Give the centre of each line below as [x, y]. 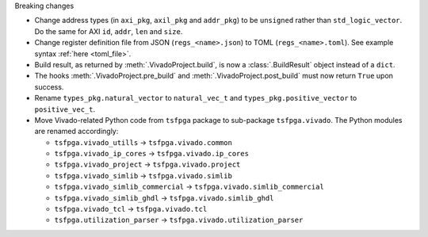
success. [49, 86]
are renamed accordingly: [76, 132]
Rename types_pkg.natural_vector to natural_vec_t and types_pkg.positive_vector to [196, 98]
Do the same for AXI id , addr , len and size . [109, 31]
